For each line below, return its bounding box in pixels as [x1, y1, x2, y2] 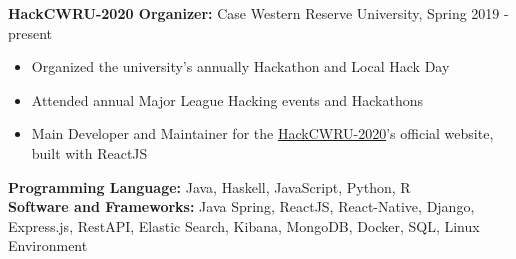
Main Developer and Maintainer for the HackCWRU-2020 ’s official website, [31, 123, 494, 144]
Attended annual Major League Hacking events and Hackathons [31, 89, 424, 110]
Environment [8, 235, 88, 256]
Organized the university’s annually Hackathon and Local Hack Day [31, 56, 450, 77]
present [8, 22, 53, 43]
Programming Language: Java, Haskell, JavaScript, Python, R [8, 176, 411, 197]
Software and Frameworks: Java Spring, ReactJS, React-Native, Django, [8, 196, 475, 217]
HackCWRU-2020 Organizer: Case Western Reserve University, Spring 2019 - [8, 3, 509, 23]
